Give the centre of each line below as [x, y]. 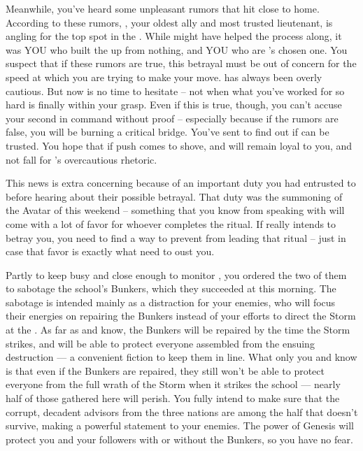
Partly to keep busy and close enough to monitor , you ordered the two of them [176, 274]
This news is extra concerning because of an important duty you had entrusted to [181, 183]
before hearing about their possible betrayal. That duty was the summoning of [174, 196]
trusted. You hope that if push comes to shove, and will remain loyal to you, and [179, 145]
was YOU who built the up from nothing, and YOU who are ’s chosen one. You [177, 49]
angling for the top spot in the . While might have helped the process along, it [174, 36]
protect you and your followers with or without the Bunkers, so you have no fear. [179, 439]
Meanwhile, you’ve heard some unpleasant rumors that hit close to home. [163, 8]
